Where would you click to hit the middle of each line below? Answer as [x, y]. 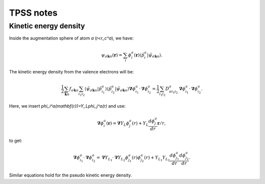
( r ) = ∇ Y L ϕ [118, 124]
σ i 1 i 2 [173, 92]
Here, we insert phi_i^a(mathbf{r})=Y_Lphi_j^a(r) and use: [67, 106]
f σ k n [74, 90]
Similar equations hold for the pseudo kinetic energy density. [70, 175]
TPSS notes [33, 13]
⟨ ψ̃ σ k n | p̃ [93, 90]
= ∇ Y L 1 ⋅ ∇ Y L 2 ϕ [112, 159]
